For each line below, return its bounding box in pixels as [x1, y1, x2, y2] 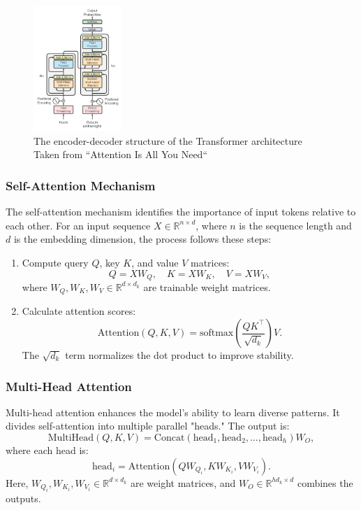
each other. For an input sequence [6, 218, 151, 232]
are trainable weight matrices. [143, 279, 271, 294]
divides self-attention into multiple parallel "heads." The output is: [6, 418, 290, 433]
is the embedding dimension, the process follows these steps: [13, 232, 272, 246]
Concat [154, 433, 185, 444]
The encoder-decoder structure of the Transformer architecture [34, 133, 302, 148]
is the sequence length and [239, 218, 352, 232]
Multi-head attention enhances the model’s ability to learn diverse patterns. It [6, 404, 340, 419]
